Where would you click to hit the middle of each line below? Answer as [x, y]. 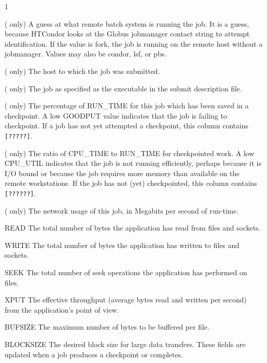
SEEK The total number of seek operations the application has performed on [126, 272]
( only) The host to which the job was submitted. [82, 71]
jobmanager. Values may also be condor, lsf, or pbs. [86, 54]
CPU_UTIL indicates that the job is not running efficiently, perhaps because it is [133, 163]
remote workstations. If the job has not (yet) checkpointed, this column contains [131, 183]
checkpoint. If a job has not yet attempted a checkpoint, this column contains [127, 126]
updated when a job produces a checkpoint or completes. [94, 354]
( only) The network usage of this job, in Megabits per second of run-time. [122, 210]
